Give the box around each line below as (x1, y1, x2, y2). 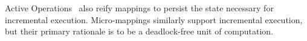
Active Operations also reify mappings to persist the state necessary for (5, 2, 274, 14)
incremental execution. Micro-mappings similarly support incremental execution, (5, 13, 303, 26)
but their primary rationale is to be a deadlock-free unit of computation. (5, 25, 274, 37)
